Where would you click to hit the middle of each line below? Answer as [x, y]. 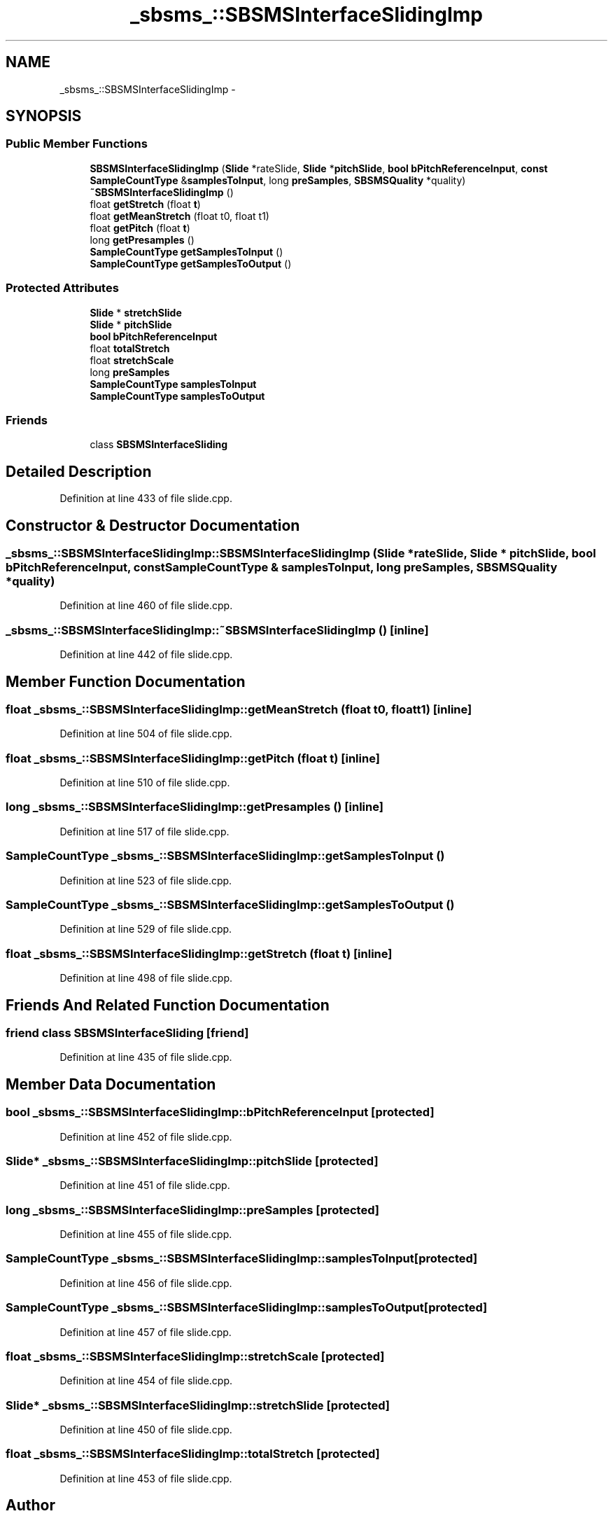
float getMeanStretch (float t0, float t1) [179, 216]
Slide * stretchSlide [136, 312]
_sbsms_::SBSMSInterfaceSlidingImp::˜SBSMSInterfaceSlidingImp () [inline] [217, 630]
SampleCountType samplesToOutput [177, 396]
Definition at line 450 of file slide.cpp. [146, 1430]
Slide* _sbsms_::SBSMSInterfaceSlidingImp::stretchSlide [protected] [198, 1405]
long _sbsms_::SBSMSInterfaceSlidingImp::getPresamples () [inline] [195, 807]
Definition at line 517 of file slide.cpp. [145, 831]
